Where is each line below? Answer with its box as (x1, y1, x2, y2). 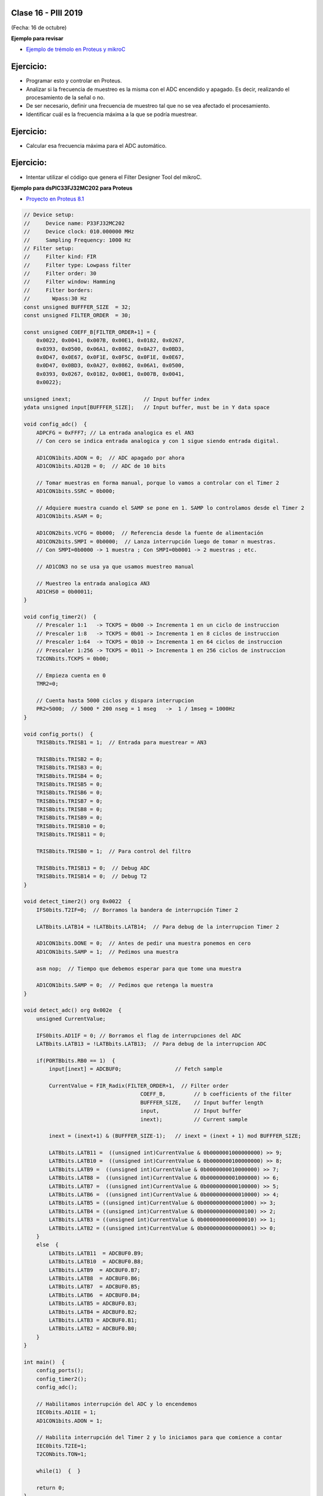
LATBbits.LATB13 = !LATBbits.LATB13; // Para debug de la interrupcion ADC (36, 1041, 267, 1047)
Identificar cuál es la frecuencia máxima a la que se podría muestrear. (26, 111, 198, 118)
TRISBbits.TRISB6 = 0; (36, 789, 103, 796)
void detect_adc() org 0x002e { (23, 1007, 122, 1014)
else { (36, 1242, 59, 1248)
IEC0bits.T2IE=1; (36, 1442, 87, 1449)
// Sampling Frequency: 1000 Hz (23, 236, 132, 244)
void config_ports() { (23, 731, 94, 737)
